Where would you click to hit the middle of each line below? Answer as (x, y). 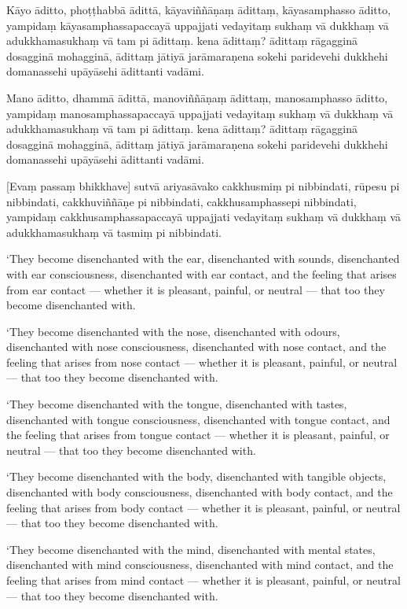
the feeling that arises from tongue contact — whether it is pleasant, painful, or (198, 435)
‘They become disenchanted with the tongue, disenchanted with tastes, (177, 404)
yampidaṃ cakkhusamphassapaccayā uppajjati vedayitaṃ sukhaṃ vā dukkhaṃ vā (203, 217)
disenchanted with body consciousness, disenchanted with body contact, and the (200, 492)
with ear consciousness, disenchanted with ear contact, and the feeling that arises (202, 273)
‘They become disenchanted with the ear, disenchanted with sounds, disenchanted (203, 258)
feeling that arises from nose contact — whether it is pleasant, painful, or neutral (202, 362)
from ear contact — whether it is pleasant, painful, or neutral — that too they (196, 289)
